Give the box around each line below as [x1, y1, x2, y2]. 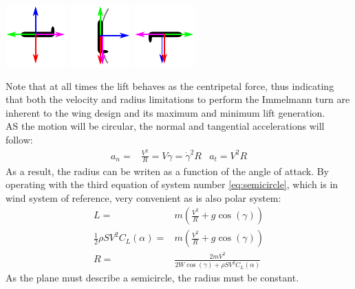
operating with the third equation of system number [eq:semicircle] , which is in [6, 177, 338, 192]
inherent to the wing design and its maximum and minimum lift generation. [6, 105, 325, 119]
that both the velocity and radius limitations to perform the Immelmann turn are [6, 92, 350, 106]
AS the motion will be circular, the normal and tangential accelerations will [6, 119, 325, 133]
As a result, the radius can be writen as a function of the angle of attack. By [6, 163, 329, 178]
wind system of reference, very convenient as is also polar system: [6, 190, 281, 205]
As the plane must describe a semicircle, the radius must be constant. [6, 270, 299, 285]
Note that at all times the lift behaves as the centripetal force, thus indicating [6, 78, 334, 93]
